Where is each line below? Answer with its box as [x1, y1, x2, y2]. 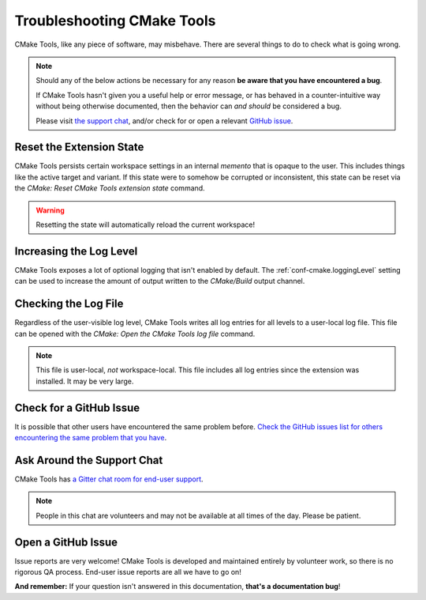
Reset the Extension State [14, 141, 144, 154]
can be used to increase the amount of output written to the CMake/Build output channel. [14, 277, 305, 286]
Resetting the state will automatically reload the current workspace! [35, 220, 256, 229]
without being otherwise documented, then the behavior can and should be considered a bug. [35, 101, 342, 111]
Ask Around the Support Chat [14, 453, 163, 466]
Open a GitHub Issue [14, 535, 118, 549]
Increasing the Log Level [14, 244, 138, 258]
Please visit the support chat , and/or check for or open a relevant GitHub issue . [35, 115, 293, 126]
